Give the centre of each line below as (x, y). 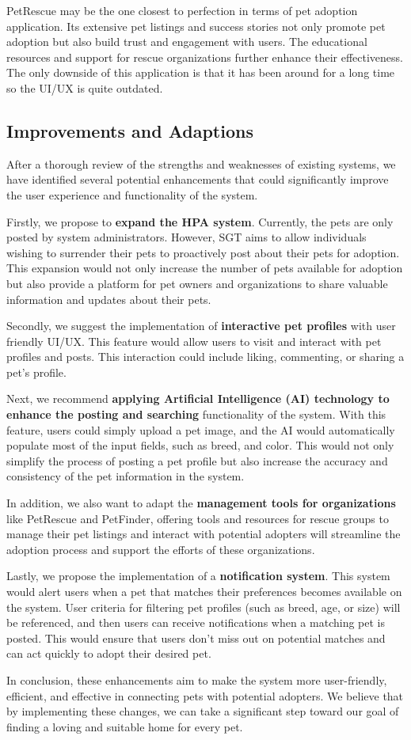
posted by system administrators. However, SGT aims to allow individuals (186, 237)
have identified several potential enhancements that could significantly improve (198, 179)
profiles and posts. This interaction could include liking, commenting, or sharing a (205, 357)
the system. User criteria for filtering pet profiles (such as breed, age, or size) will (204, 607)
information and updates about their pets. (109, 299)
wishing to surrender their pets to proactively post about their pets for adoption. (203, 252)
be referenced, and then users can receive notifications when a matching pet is (196, 622)
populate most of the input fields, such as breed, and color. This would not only (200, 445)
